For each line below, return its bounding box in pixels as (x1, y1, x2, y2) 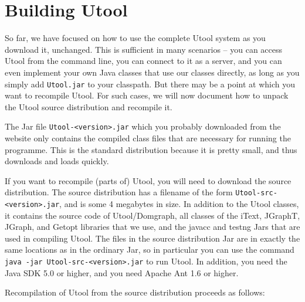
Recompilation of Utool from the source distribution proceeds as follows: (5, 286, 265, 298)
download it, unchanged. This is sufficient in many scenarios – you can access (5, 43, 283, 55)
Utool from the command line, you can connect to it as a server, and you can (5, 55, 282, 67)
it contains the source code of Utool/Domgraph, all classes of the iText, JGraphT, (5, 209, 300, 221)
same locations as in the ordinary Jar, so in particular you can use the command (5, 243, 294, 256)
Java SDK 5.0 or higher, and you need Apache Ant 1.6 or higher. (5, 266, 239, 279)
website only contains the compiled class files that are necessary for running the (5, 132, 291, 144)
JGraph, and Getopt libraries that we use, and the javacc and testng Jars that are (5, 220, 300, 233)
